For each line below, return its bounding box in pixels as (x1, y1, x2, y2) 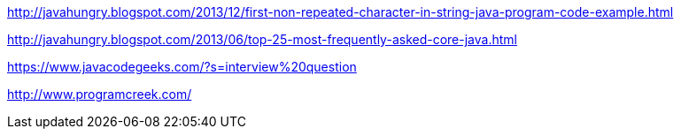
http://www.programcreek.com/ (7, 87, 192, 102)
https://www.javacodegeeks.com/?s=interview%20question (7, 59, 357, 74)
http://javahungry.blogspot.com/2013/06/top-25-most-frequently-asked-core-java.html (7, 32, 517, 47)
